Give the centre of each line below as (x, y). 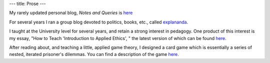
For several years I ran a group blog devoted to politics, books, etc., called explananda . (99, 22)
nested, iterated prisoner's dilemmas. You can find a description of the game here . (94, 54)
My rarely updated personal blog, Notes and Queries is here (71, 13)
